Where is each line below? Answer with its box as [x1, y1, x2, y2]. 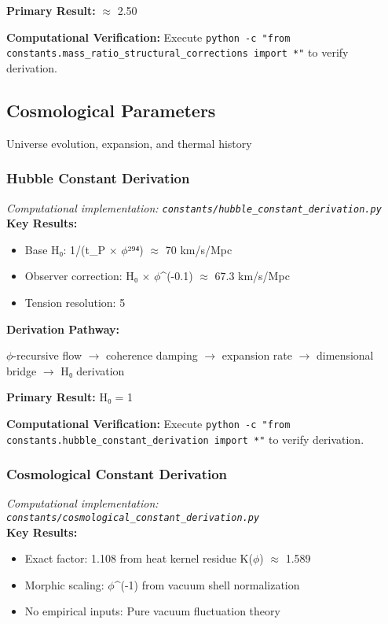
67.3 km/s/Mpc [214, 268, 290, 284]
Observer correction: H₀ [24, 268, 138, 284]
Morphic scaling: [24, 576, 104, 593]
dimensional [317, 347, 374, 364]
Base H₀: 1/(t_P [24, 241, 105, 257]
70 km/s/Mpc [165, 241, 232, 257]
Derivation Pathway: [6, 320, 120, 337]
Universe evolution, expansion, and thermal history [6, 135, 252, 151]
